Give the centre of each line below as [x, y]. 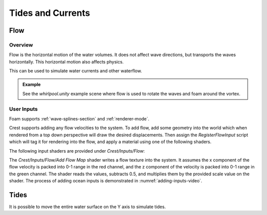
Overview [21, 45]
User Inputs [23, 109]
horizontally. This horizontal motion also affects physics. [66, 61]
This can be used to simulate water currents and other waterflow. [76, 71]
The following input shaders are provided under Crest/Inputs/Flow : [77, 151]
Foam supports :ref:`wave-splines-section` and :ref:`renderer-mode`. [79, 119]
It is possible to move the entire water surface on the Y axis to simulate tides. [88, 207]
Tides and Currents [50, 13]
